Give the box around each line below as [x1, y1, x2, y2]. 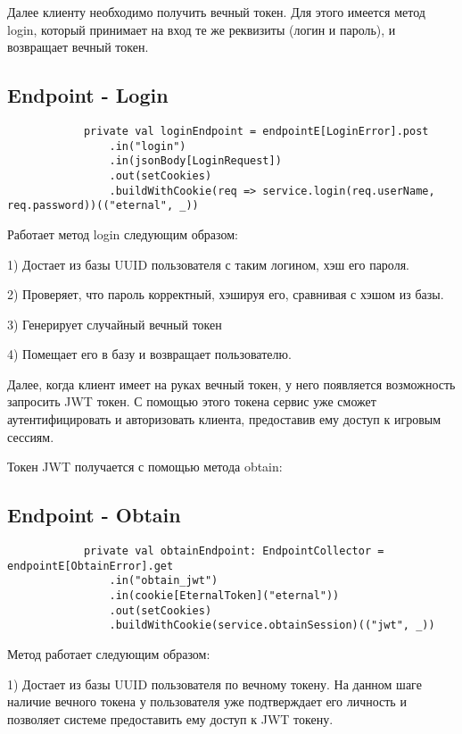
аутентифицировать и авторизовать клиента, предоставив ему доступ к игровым [7, 410, 441, 429]
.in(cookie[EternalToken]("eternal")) [109, 589, 340, 603]
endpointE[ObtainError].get [7, 559, 174, 572]
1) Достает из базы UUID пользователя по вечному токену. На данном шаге [7, 674, 422, 693]
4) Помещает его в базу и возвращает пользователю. [7, 345, 292, 363]
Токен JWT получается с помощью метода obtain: [7, 457, 283, 476]
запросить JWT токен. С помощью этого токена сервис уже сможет [7, 392, 376, 411]
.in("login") [109, 139, 186, 153]
